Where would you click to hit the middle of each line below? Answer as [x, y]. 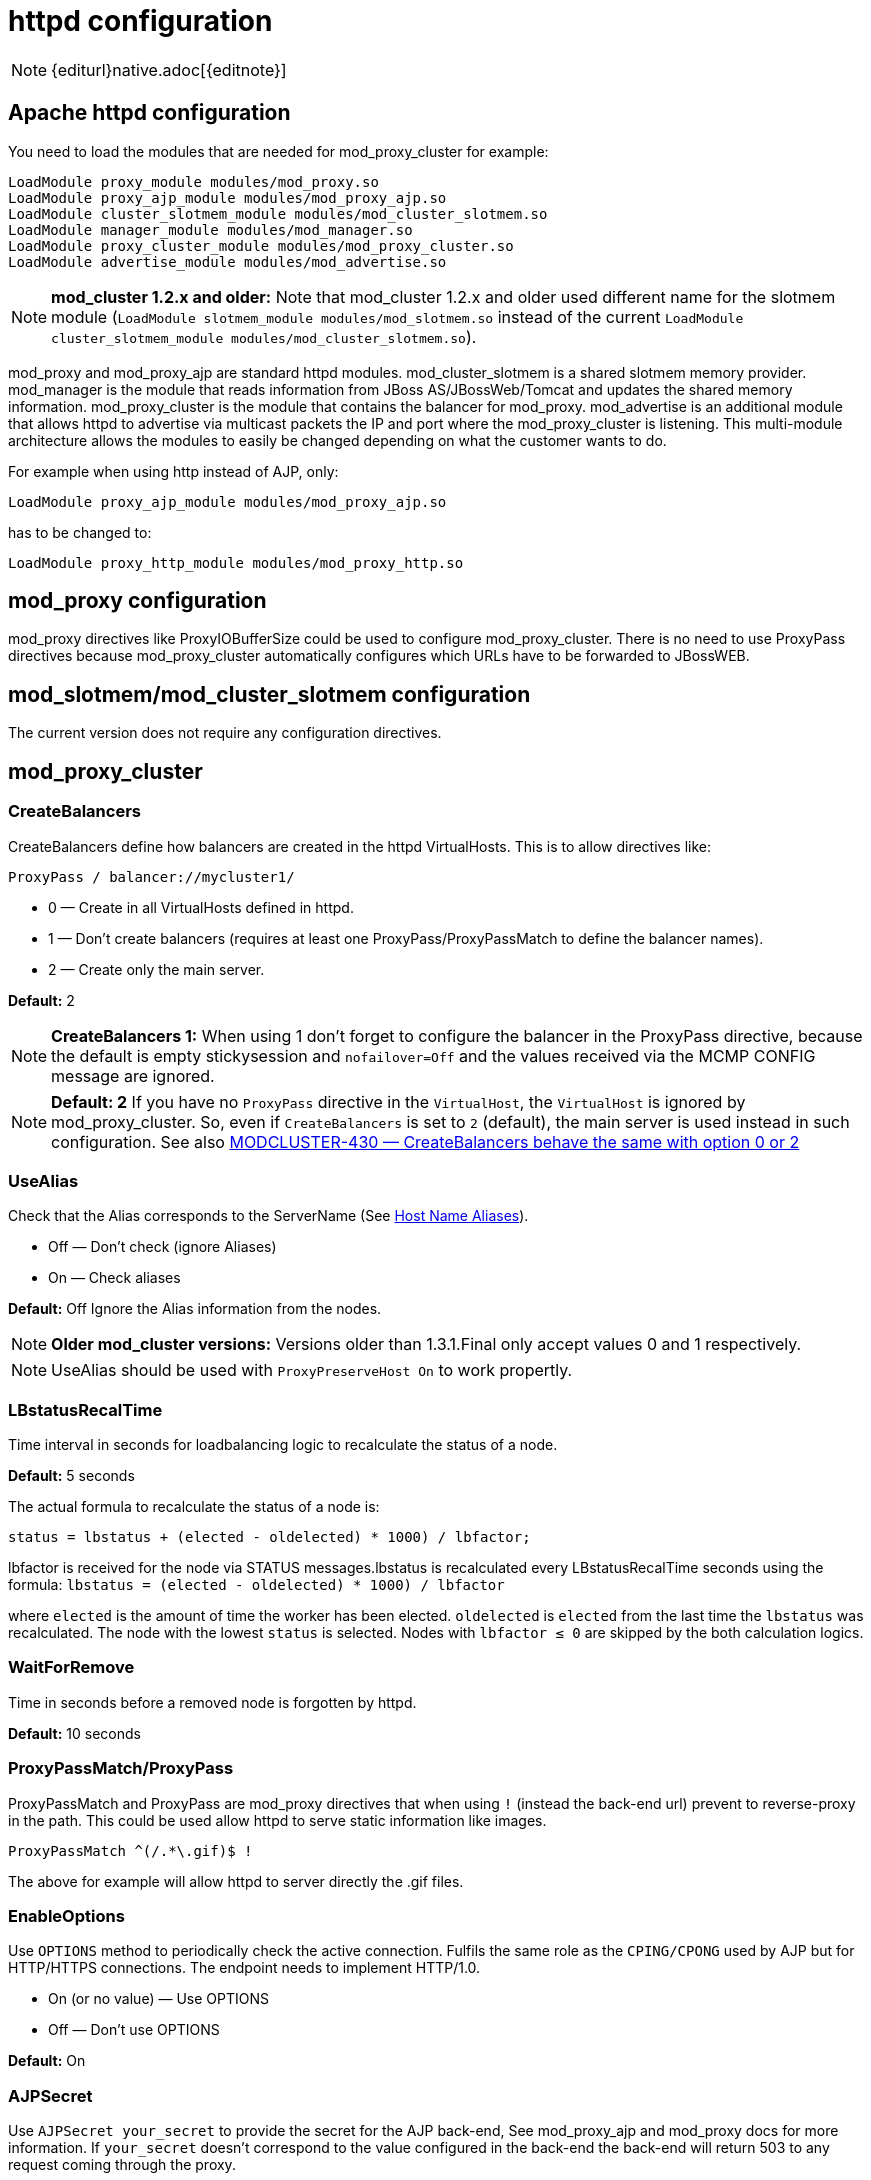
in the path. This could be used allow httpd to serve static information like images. [277, 1820]
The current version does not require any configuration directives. [225, 733]
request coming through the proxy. [122, 2164]
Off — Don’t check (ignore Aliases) [162, 1247]
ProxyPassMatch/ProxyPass [121, 1768]
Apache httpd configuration [149, 113]
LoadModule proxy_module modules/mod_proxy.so [193, 181]
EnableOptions [66, 1915]
